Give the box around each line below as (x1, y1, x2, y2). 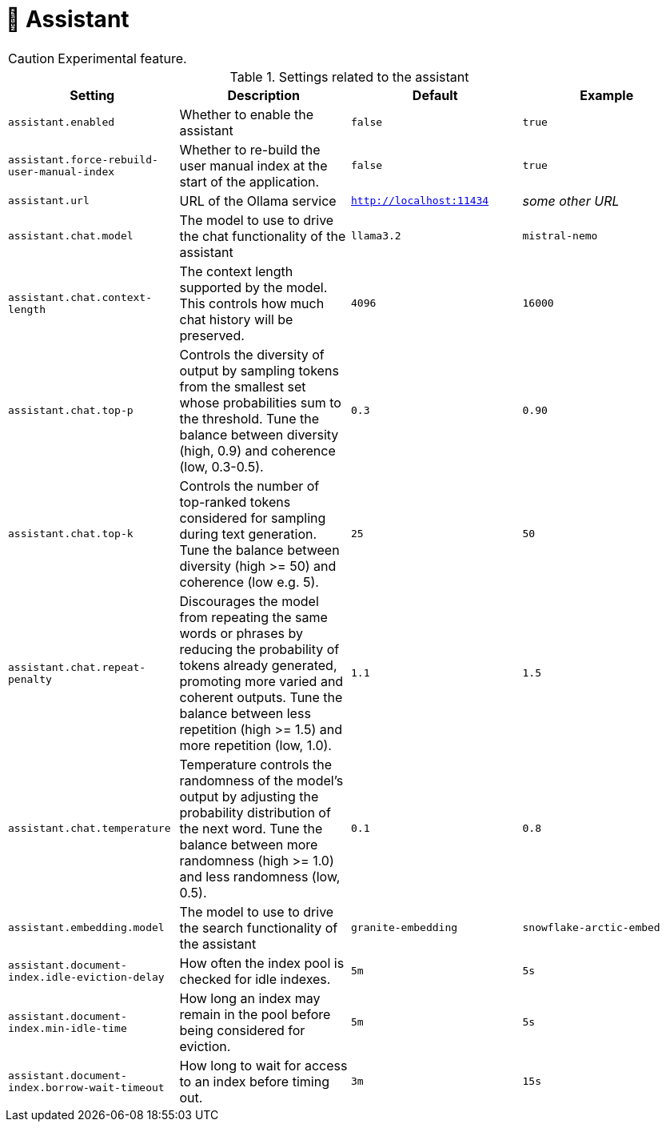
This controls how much (179, 295, 325, 311)
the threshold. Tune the (179, 410, 319, 427)
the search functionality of (179, 919, 338, 936)
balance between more (179, 836, 318, 853)
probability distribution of (179, 804, 331, 821)
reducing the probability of (179, 640, 340, 657)
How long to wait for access (179, 1057, 348, 1074)
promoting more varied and (179, 672, 344, 689)
